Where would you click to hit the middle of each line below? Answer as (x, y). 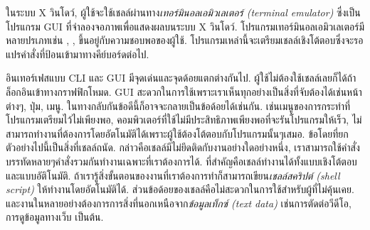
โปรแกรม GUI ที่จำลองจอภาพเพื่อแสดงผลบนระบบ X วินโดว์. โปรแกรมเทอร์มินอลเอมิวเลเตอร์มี (185, 26)
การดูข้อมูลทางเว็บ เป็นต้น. (55, 217)
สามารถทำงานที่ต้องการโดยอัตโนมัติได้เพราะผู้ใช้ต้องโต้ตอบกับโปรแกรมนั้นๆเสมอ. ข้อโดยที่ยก (177, 133)
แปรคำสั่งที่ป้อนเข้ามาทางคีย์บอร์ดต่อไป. (78, 54)
